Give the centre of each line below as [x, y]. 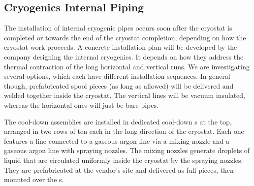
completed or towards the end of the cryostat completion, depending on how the [125, 37]
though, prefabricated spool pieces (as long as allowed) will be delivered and [119, 85]
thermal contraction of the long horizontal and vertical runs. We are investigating [127, 66]
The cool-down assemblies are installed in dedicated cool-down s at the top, [118, 121]
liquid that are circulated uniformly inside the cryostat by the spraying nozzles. [124, 160]
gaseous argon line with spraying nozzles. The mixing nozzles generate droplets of [127, 150]
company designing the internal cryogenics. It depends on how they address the [124, 56]
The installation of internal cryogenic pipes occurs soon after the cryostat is [118, 28]
